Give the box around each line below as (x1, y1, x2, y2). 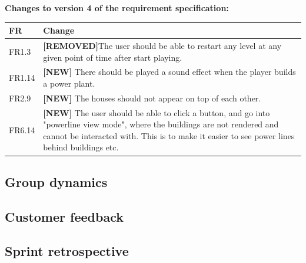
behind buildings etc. (43, 141, 119, 153)
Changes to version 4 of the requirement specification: (5, 2, 229, 14)
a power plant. (43, 77, 95, 89)
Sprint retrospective (5, 242, 129, 260)
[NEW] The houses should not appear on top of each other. (43, 91, 261, 104)
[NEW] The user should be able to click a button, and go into (43, 106, 270, 119)
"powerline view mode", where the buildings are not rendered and (43, 118, 279, 130)
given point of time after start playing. (43, 51, 182, 63)
